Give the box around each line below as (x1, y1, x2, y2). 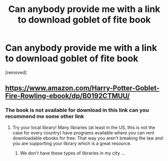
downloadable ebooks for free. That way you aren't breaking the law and (12, 135, 163, 141)
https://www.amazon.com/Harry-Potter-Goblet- (5, 84, 159, 92)
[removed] (5, 69, 27, 75)
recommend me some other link (5, 113, 84, 120)
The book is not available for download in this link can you (5, 106, 149, 113)
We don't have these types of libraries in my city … (20, 150, 125, 156)
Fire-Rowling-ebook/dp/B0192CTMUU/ (5, 91, 130, 100)
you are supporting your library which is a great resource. (12, 140, 132, 146)
